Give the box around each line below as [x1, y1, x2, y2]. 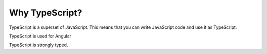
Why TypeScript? [9, 7, 83, 18]
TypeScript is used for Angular [9, 33, 72, 39]
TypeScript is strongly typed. [9, 42, 68, 48]
